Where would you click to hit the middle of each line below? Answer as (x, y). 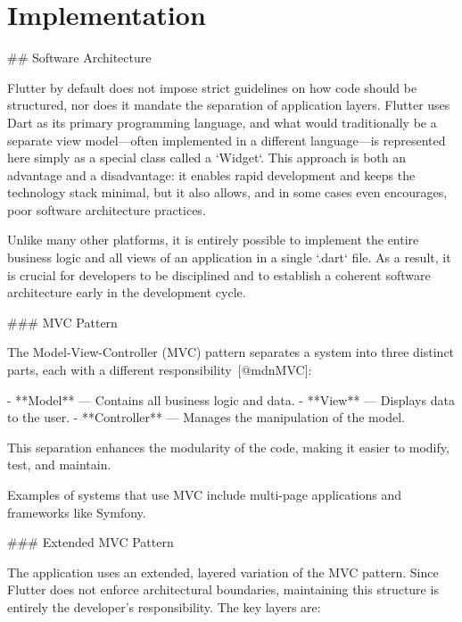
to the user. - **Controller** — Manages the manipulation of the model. (206, 417)
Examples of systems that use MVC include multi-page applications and (205, 494)
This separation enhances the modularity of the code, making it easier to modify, (228, 447)
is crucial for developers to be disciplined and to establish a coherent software (219, 274)
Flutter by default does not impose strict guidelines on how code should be (212, 87)
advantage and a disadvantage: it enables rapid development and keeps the (211, 174)
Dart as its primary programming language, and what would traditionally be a (222, 122)
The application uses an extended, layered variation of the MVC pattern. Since (223, 572)
